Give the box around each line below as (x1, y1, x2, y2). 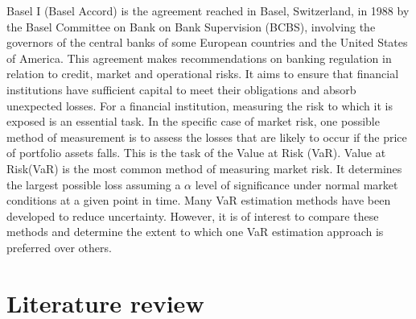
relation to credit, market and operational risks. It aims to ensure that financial (6, 65, 399, 82)
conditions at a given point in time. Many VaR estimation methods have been (6, 192, 391, 209)
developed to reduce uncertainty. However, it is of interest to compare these (6, 207, 379, 224)
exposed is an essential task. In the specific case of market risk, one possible (6, 113, 380, 130)
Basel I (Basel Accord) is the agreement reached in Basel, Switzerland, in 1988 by (6, 2, 410, 19)
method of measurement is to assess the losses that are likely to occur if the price (6, 128, 407, 145)
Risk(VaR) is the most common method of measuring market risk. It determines (6, 159, 402, 176)
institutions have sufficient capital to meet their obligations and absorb (6, 81, 356, 97)
